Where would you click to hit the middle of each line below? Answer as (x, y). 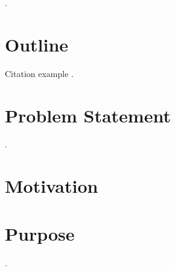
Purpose (40, 233)
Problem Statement (88, 115)
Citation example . (39, 73)
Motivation (52, 186)
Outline (37, 44)
